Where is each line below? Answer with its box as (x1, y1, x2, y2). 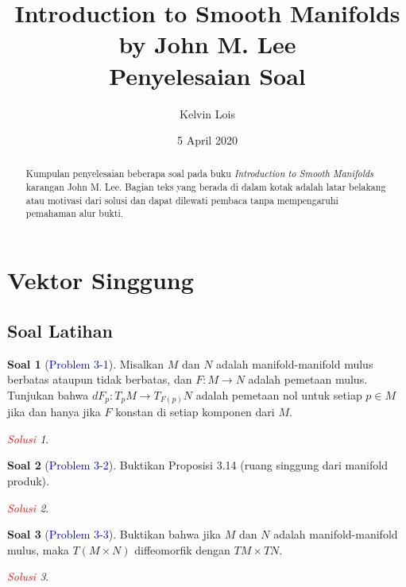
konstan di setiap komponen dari (115, 404, 275, 420)
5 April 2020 (177, 132, 238, 149)
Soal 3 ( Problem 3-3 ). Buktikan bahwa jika (7, 526, 222, 543)
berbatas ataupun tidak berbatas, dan (7, 371, 192, 388)
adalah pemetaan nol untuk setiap (195, 386, 362, 403)
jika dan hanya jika (7, 404, 101, 420)
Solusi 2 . (7, 499, 49, 516)
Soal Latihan (7, 318, 113, 342)
